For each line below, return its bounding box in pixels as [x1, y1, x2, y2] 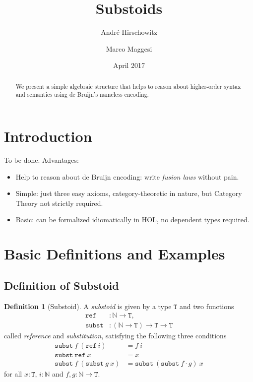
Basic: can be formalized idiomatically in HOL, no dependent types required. [15, 214, 250, 225]
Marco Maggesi [106, 43, 152, 54]
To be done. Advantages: [4, 154, 79, 165]
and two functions [180, 301, 234, 311]
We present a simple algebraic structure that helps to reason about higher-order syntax [15, 82, 241, 90]
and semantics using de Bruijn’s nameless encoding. [15, 90, 149, 99]
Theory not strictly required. [15, 197, 103, 208]
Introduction [4, 126, 92, 146]
